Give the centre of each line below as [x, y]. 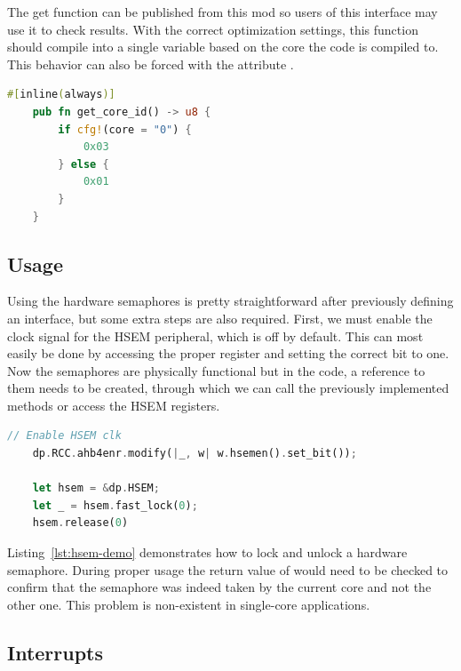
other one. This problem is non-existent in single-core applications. [189, 604]
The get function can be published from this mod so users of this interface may [223, 12]
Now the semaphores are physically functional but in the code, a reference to [216, 370]
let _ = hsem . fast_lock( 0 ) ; [115, 505]
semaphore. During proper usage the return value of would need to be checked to [228, 569]
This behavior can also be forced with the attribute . [151, 64]
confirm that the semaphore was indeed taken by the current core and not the [219, 587]
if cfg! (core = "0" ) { [125, 129]
